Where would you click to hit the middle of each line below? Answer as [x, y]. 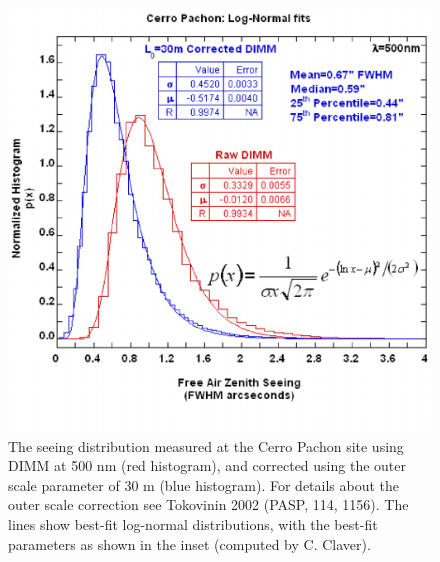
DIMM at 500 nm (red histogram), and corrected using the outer [207, 465]
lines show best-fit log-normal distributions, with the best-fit [193, 523]
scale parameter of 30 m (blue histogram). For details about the [204, 484]
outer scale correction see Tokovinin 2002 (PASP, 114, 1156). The [208, 504]
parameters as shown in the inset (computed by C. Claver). [189, 543]
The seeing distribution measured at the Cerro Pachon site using [206, 445]
